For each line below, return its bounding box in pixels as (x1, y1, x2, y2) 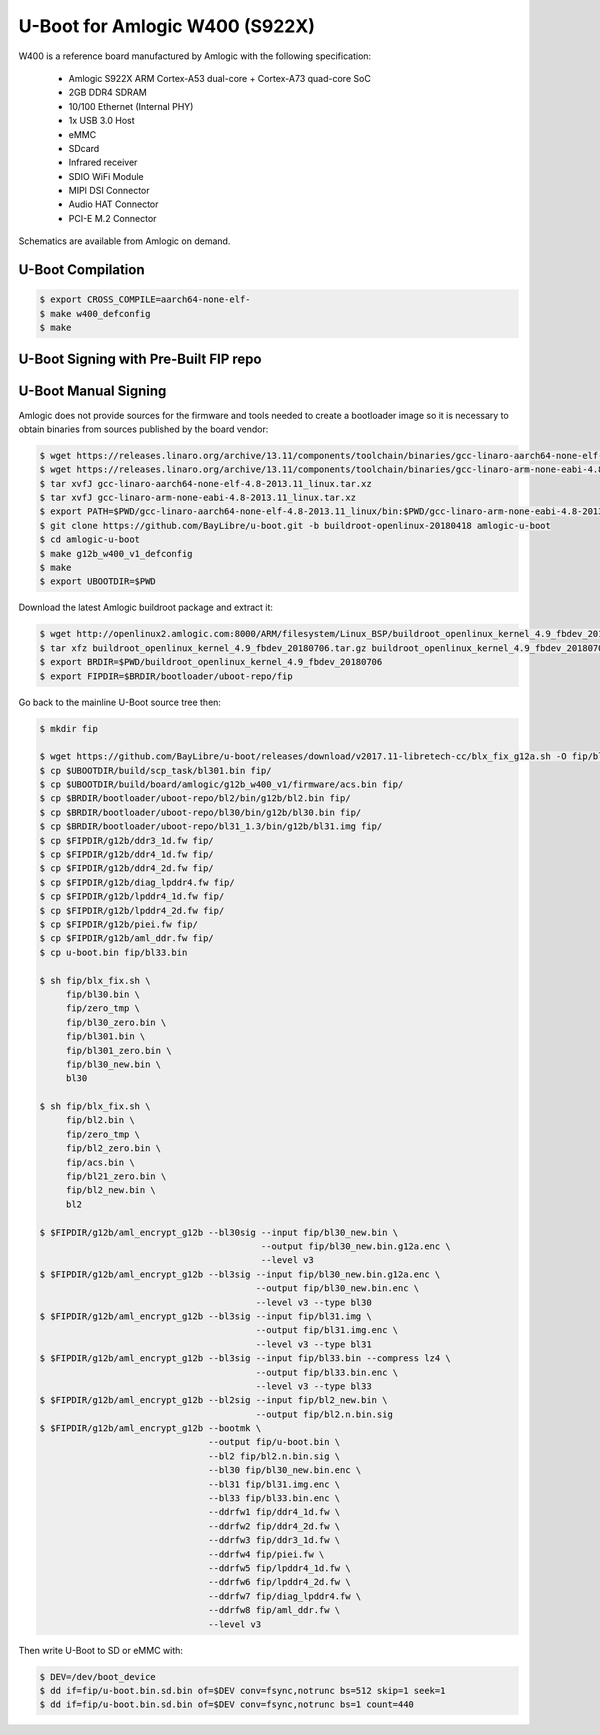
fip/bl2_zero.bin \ (65, 1143, 162, 1154)
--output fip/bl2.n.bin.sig (255, 1408, 394, 1420)
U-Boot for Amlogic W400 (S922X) (18, 15, 315, 37)
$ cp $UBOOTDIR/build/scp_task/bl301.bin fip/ (39, 765, 272, 776)
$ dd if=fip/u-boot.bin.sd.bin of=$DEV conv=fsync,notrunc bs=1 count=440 (39, 1699, 415, 1710)
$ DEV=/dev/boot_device (39, 1671, 157, 1682)
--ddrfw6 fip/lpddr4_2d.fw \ (208, 1576, 351, 1588)
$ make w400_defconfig (39, 308, 151, 319)
